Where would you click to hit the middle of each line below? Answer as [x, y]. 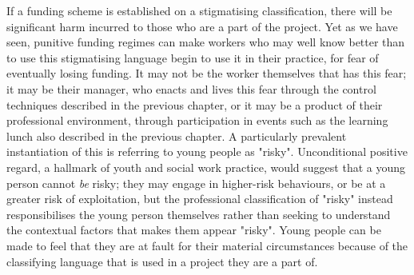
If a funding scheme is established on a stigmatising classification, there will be [199, 10]
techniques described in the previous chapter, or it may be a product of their [195, 104]
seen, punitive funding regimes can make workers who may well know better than [206, 42]
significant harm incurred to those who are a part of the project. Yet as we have [202, 26]
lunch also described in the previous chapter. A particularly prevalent [177, 136]
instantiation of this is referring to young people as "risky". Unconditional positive [207, 151]
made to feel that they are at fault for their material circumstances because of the [207, 245]
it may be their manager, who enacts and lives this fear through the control [191, 88]
